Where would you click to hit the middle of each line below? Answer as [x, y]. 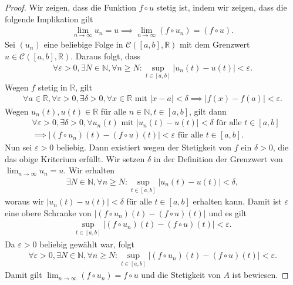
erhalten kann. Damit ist [237, 201]
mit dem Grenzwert [215, 44]
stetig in [53, 87]
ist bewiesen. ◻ [260, 275]
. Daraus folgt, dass [105, 56]
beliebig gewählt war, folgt [87, 244]
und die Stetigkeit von [181, 275]
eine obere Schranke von [48, 212]
